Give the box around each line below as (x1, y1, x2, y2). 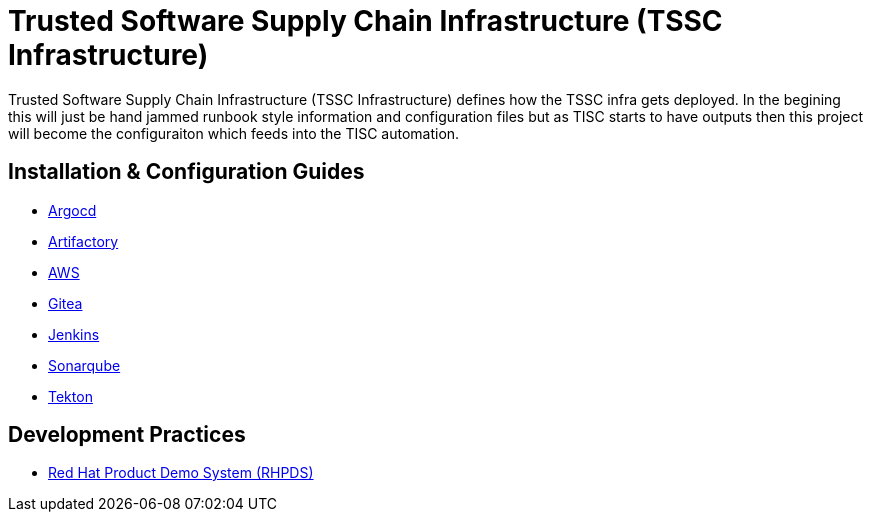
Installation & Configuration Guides (8, 159, 365, 185)
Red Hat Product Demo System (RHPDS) (48, 464, 314, 482)
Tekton (48, 387, 93, 405)
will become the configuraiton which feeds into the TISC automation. (8, 124, 460, 142)
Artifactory (48, 232, 119, 250)
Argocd (48, 201, 97, 219)
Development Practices (8, 422, 246, 448)
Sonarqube (48, 356, 121, 374)
